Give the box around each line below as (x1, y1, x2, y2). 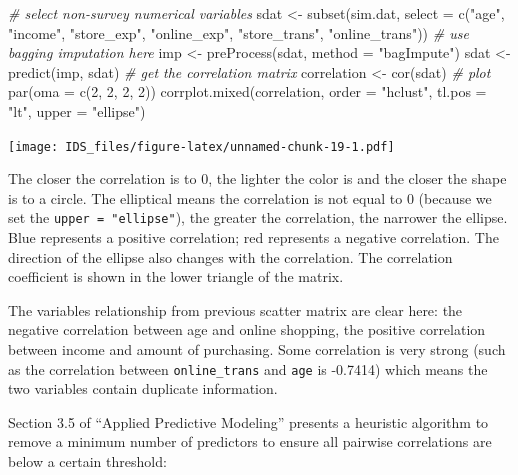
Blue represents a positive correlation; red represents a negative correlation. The (8, 227, 499, 248)
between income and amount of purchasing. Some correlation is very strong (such (8, 339, 506, 360)
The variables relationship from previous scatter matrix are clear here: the (8, 299, 463, 320)
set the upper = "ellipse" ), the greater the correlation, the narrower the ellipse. (8, 207, 508, 228)
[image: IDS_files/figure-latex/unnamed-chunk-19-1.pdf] (8, 139, 395, 154)
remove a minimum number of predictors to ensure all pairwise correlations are (8, 431, 492, 452)
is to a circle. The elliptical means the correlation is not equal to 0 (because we (8, 187, 492, 208)
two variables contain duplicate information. (8, 378, 278, 399)
